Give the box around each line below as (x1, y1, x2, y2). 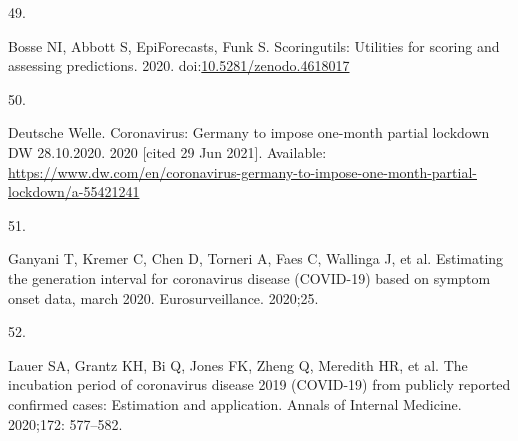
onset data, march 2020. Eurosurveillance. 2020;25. (8, 287, 319, 308)
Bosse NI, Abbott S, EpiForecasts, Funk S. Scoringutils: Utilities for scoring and (8, 35, 500, 56)
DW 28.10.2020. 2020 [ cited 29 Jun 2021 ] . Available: (8, 141, 327, 162)
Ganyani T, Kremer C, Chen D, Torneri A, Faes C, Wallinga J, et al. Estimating (8, 248, 504, 269)
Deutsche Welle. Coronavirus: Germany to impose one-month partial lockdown (8, 122, 490, 143)
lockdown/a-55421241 (8, 181, 140, 202)
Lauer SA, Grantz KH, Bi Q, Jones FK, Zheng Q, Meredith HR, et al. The (8, 354, 468, 375)
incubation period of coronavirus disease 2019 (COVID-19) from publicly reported (8, 374, 511, 395)
